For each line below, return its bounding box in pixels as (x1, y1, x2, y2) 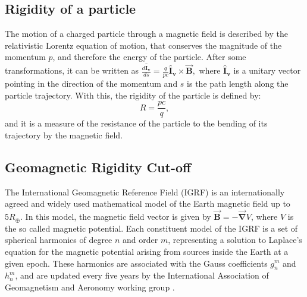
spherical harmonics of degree (5, 233, 112, 246)
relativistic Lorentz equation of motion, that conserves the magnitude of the (5, 39, 282, 51)
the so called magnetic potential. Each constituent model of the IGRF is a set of (5, 222, 298, 234)
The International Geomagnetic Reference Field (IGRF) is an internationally (5, 185, 285, 198)
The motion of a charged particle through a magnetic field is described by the (5, 27, 288, 40)
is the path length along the (187, 77, 289, 90)
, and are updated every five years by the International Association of (15, 269, 269, 282)
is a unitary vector (233, 64, 301, 77)
